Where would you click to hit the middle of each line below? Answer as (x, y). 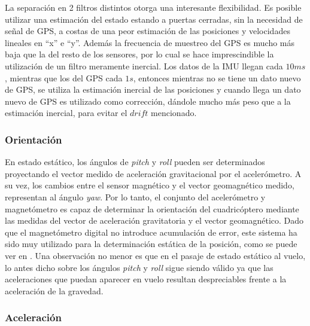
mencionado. (174, 113)
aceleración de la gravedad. (54, 290)
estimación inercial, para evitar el (66, 113)
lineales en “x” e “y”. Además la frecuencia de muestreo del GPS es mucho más (150, 42)
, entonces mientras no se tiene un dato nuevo (217, 77)
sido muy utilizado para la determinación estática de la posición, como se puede (151, 244)
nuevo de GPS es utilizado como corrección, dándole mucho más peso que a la (148, 101)
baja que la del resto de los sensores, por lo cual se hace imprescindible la (139, 54)
